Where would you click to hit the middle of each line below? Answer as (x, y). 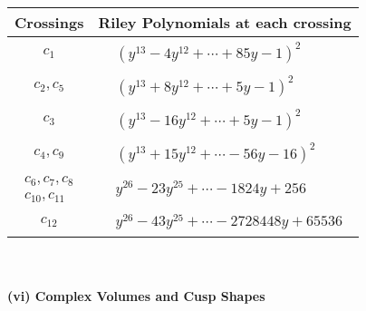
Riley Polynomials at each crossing (225, 22)
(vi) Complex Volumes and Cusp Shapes (136, 296)
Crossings (49, 22)
